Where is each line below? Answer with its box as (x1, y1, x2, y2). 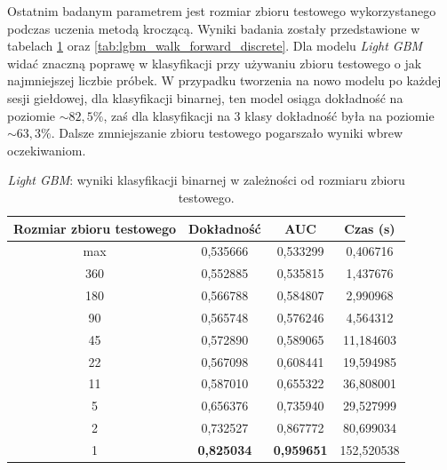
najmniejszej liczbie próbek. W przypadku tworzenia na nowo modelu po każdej (7, 71, 442, 90)
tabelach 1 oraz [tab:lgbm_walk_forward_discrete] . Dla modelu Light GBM (7, 36, 423, 55)
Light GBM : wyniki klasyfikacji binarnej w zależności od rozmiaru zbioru (7, 171, 405, 189)
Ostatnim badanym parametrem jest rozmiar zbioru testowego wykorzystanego (7, 2, 436, 20)
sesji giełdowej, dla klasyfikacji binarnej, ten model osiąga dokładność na (7, 88, 403, 107)
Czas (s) (344, 219, 395, 237)
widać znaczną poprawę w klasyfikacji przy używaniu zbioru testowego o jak (7, 53, 422, 72)
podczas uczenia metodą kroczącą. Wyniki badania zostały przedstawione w (7, 19, 420, 37)
